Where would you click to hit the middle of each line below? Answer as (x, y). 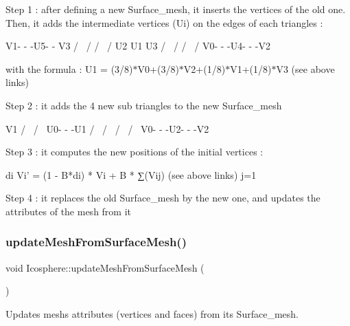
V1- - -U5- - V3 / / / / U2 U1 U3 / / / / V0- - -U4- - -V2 (138, 46)
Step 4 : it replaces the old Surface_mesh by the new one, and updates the (163, 198)
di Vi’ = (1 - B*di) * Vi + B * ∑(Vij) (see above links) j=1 (131, 174)
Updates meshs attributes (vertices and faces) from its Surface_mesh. (152, 313)
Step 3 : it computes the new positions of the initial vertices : (135, 152)
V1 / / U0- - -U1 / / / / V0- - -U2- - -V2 (107, 128)
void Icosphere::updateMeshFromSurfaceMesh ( (105, 267)
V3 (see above (305, 68)
